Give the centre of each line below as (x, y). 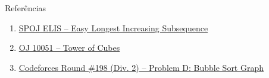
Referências (26, 8)
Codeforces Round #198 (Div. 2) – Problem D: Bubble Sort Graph (141, 67)
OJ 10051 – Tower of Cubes (69, 48)
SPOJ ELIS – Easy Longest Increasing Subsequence (113, 27)
